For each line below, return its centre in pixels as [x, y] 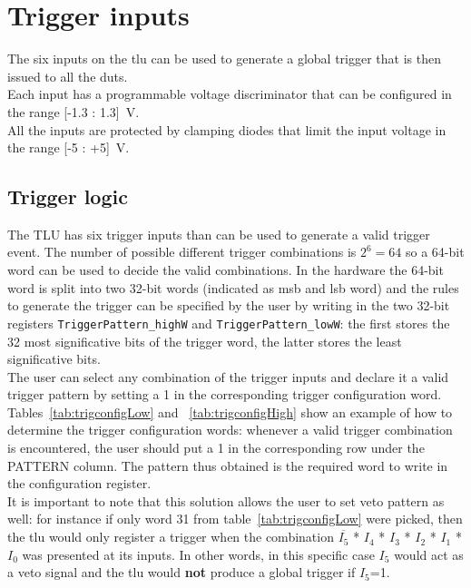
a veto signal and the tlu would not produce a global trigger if [182, 572]
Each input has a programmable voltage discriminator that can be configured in [230, 94]
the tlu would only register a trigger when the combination [171, 537]
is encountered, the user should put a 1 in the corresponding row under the [216, 448]
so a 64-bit [435, 252]
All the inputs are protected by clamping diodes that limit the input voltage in [227, 129]
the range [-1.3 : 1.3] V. [74, 111]
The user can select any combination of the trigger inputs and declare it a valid [228, 376]
